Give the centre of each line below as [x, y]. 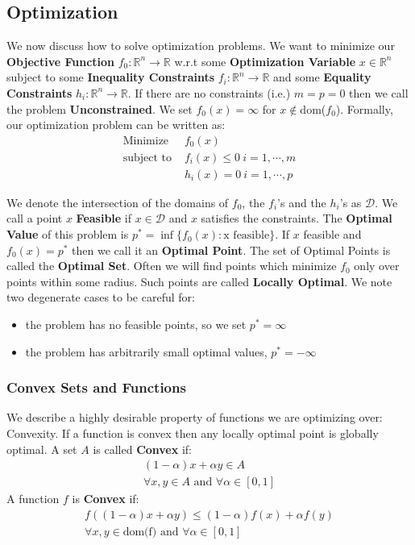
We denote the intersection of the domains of [118, 202]
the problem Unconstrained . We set [100, 108]
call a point [35, 218]
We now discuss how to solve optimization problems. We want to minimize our [201, 46]
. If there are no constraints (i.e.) [209, 92]
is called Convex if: [142, 449]
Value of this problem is [68, 234]
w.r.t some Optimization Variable [265, 61]
